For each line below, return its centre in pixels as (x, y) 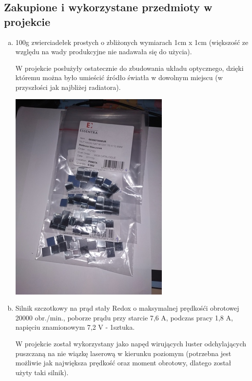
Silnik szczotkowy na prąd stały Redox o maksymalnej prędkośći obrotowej (127, 308)
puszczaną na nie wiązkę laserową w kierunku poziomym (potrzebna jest (123, 353)
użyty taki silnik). (42, 372)
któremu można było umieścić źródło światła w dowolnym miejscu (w (119, 77)
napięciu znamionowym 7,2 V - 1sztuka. (75, 327)
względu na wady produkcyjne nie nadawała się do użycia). (104, 52)
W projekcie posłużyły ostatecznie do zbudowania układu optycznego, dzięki (129, 68)
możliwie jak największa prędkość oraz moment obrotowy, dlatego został (123, 363)
